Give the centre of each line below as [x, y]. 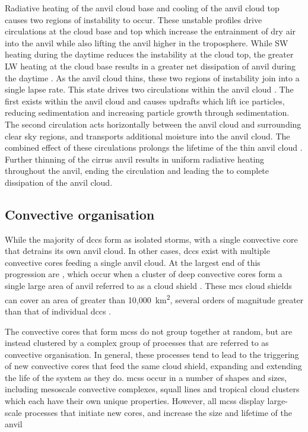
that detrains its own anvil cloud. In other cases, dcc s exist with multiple [137, 251]
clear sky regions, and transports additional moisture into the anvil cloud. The [147, 136]
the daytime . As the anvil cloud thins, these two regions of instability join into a [152, 77]
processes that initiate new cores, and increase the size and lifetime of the [158, 412]
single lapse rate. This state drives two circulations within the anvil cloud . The [149, 89]
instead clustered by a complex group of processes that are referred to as [137, 343]
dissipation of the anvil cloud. [59, 182]
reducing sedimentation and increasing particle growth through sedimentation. [147, 112]
